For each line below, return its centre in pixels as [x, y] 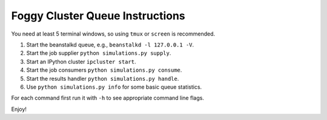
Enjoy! [19, 109]
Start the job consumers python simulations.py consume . [104, 70]
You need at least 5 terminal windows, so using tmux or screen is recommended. [113, 34]
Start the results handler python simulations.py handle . [103, 78]
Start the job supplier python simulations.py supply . [99, 53]
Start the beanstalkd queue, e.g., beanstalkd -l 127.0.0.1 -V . [110, 45]
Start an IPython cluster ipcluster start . [81, 62]
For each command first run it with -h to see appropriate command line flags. [107, 98]
